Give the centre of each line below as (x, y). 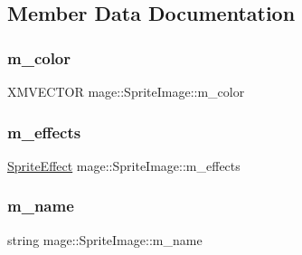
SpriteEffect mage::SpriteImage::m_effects (124, 165)
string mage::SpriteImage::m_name (105, 239)
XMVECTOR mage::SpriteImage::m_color (126, 91)
